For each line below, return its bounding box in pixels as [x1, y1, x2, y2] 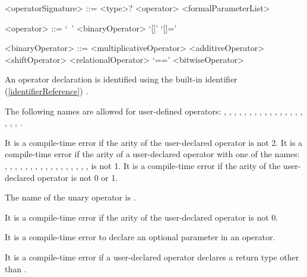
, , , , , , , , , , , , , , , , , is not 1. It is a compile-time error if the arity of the [5, 159, 281, 171]
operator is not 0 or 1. [37, 171, 118, 183]
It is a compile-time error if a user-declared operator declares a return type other [5, 250, 299, 263]
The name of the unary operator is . [5, 191, 136, 203]
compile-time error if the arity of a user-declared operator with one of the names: [5, 148, 300, 160]
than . [5, 262, 27, 275]
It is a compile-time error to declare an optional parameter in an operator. [5, 231, 276, 243]
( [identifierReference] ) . [5, 84, 88, 97]
